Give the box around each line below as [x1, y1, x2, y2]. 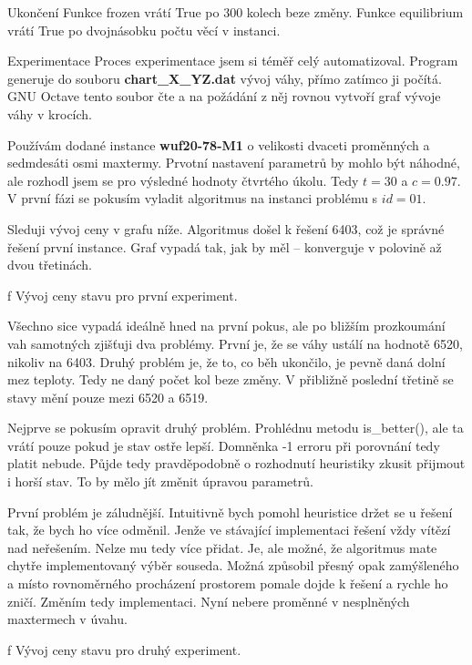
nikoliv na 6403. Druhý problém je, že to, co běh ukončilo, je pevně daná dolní [7, 352, 446, 371]
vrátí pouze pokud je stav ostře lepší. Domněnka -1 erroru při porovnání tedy [7, 435, 440, 455]
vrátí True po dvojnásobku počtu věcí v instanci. [7, 20, 281, 39]
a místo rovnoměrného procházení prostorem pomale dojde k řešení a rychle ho [7, 574, 448, 593]
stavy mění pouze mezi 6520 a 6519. [7, 387, 209, 406]
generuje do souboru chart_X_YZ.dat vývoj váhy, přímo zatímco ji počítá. [7, 68, 442, 87]
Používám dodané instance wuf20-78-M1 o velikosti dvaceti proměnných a [7, 135, 430, 154]
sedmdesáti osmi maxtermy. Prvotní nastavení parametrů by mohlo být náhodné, [7, 153, 460, 172]
